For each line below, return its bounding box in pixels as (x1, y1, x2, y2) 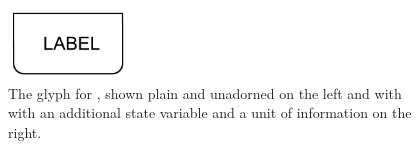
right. (8, 121, 42, 142)
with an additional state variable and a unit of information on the (8, 102, 412, 123)
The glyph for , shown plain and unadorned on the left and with (8, 82, 402, 103)
